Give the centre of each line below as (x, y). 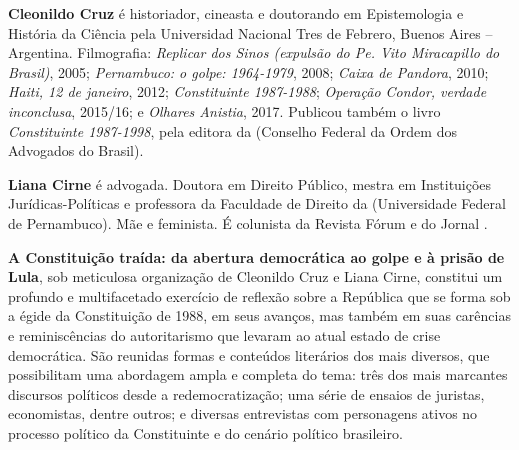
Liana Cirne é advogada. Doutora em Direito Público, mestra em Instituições (250, 183)
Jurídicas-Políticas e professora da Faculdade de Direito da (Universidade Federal (257, 203)
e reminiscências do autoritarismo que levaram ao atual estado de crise (224, 334)
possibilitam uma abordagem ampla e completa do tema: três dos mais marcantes (258, 374)
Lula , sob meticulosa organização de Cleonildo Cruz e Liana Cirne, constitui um (255, 276)
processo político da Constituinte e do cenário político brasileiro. (205, 432)
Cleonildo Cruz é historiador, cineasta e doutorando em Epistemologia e (236, 13)
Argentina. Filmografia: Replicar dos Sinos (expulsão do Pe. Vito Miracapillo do (254, 52)
